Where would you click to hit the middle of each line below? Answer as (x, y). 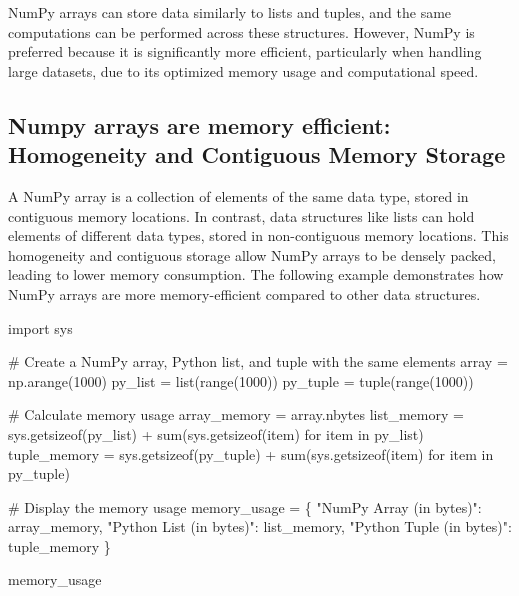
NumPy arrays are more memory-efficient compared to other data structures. (244, 293)
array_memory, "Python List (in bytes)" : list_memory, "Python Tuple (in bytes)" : (260, 526)
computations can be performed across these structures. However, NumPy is (241, 31)
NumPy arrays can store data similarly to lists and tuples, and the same (230, 12)
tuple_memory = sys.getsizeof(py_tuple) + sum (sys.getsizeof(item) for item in (251, 453)
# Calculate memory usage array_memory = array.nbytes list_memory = (236, 414)
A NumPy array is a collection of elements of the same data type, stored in (238, 195)
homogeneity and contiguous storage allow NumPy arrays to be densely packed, (252, 254)
